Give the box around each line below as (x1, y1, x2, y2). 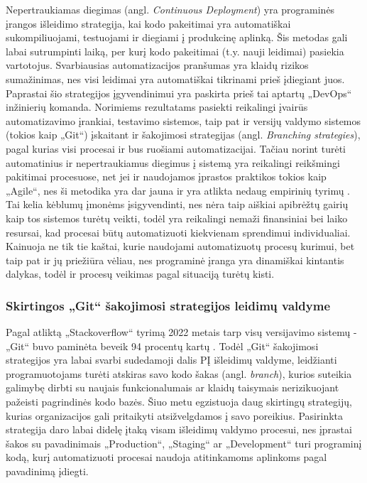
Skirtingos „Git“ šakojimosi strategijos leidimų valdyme (6, 296, 331, 314)
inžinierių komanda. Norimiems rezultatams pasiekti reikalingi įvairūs (6, 99, 308, 114)
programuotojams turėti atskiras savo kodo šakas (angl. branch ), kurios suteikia (6, 366, 352, 381)
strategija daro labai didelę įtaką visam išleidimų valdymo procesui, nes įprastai (6, 422, 352, 437)
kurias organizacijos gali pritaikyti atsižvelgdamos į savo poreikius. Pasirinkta (6, 408, 344, 423)
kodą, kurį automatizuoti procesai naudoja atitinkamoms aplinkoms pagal (6, 450, 327, 465)
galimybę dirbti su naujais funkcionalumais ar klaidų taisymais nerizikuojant (6, 380, 339, 395)
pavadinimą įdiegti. (6, 464, 89, 479)
